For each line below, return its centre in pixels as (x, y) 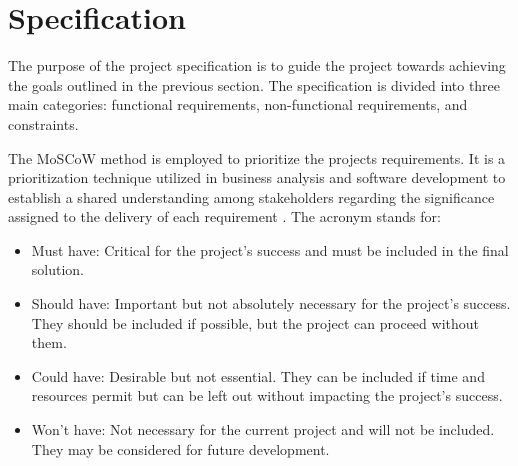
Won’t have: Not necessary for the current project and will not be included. (263, 429)
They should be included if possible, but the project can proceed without (255, 322)
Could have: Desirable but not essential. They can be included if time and (258, 375)
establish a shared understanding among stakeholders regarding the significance (251, 196)
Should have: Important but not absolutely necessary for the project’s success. (271, 303)
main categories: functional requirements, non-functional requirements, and (238, 104)
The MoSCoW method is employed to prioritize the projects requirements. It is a (257, 157)
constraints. (43, 123)
